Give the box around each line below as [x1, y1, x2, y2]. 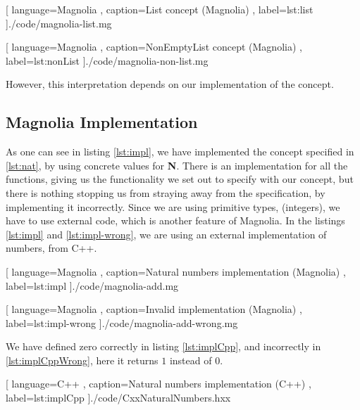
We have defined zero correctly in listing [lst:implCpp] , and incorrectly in [6, 339, 321, 354]
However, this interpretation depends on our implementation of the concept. [6, 77, 334, 91]
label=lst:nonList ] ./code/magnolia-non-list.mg [6, 53, 209, 68]
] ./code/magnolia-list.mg [6, 15, 112, 30]
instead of [169, 352, 212, 367]
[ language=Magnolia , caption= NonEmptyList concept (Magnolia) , [6, 39, 302, 54]
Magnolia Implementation [6, 111, 198, 133]
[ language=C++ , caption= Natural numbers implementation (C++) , [6, 376, 311, 391]
